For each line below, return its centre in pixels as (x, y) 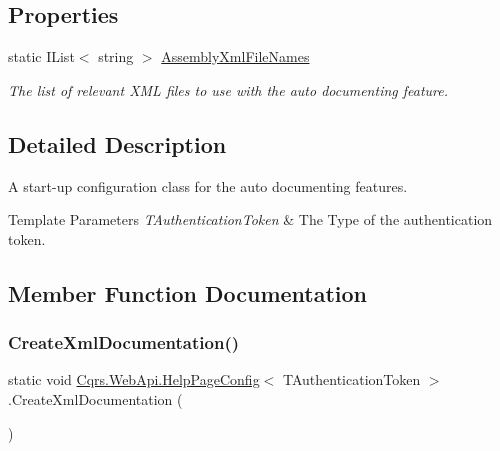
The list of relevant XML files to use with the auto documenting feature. (228, 89)
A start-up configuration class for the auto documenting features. (208, 185)
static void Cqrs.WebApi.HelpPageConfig (134, 379)
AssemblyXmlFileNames (235, 56)
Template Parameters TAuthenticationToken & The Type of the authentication (250, 219)
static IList (41, 56)
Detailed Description (117, 143)
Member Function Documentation (188, 292)
